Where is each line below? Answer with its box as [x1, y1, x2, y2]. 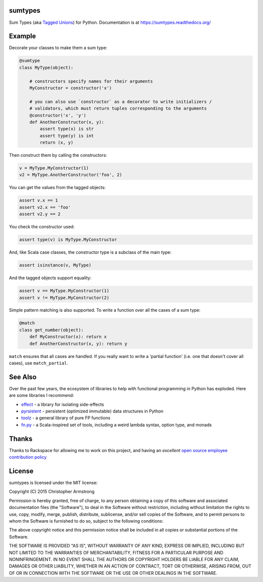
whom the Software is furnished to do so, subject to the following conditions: [9, 518, 164, 524]
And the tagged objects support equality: [9, 275, 92, 281]
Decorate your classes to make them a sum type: [9, 45, 108, 51]
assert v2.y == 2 [19, 211, 61, 217]
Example [9, 32, 36, 40]
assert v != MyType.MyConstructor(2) [19, 295, 110, 300]
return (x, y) [39, 140, 74, 146]
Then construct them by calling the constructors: [9, 152, 107, 158]
